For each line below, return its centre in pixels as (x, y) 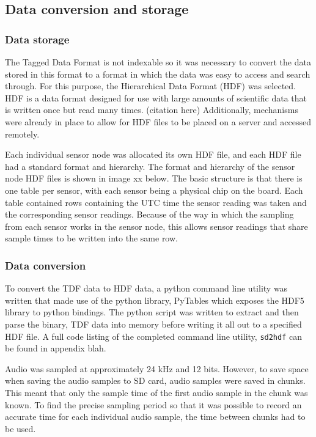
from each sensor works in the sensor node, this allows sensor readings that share (156, 226)
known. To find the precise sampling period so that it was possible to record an (153, 404)
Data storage (37, 39)
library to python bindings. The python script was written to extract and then (152, 312)
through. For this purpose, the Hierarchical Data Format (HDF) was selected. (150, 86)
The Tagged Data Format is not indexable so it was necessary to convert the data (158, 62)
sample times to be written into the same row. (91, 238)
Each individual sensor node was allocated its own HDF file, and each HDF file (153, 154)
